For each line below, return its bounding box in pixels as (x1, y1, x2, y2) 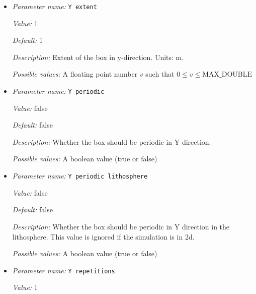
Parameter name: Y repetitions (12, 265, 115, 275)
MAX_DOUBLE (202, 71, 252, 79)
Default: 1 (12, 35, 43, 45)
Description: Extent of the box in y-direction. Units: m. (12, 51, 184, 62)
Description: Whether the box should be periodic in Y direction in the (12, 221, 230, 231)
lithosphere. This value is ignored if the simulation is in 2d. (12, 231, 195, 242)
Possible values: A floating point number (12, 69, 138, 79)
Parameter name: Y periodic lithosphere (12, 170, 148, 181)
